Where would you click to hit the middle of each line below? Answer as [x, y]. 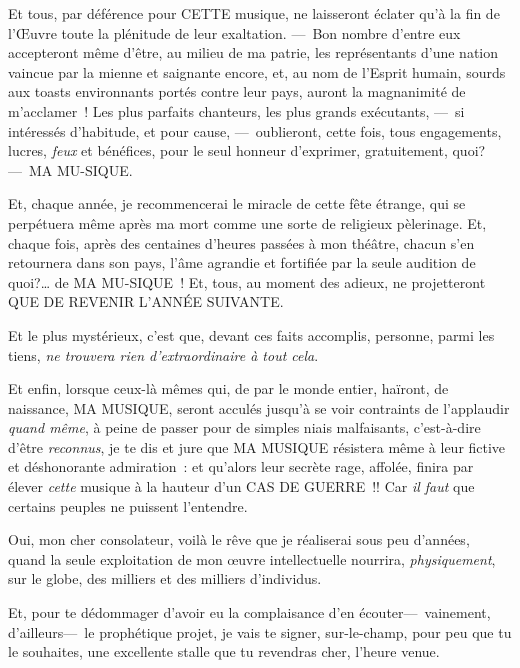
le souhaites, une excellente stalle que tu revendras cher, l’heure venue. [224, 651]
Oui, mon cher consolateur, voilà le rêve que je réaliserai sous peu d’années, [239, 539]
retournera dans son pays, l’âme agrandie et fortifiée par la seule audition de [242, 262]
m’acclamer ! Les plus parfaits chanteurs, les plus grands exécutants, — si [236, 110]
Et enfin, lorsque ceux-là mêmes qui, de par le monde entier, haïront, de [228, 388]
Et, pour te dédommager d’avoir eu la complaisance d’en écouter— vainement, [249, 612]
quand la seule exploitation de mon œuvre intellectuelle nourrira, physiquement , [252, 558]
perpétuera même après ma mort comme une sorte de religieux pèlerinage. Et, [247, 222]
